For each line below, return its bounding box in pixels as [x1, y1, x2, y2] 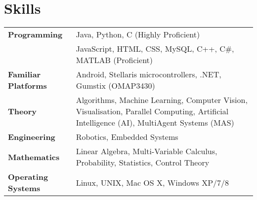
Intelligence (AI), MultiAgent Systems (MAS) [76, 117, 234, 129]
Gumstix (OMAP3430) [76, 80, 155, 92]
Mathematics [8, 151, 60, 163]
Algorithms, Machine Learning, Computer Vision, [76, 94, 248, 106]
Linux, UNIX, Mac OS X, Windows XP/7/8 [76, 176, 229, 188]
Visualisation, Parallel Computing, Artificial [76, 105, 229, 117]
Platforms [8, 80, 47, 92]
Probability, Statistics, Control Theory [76, 157, 210, 168]
